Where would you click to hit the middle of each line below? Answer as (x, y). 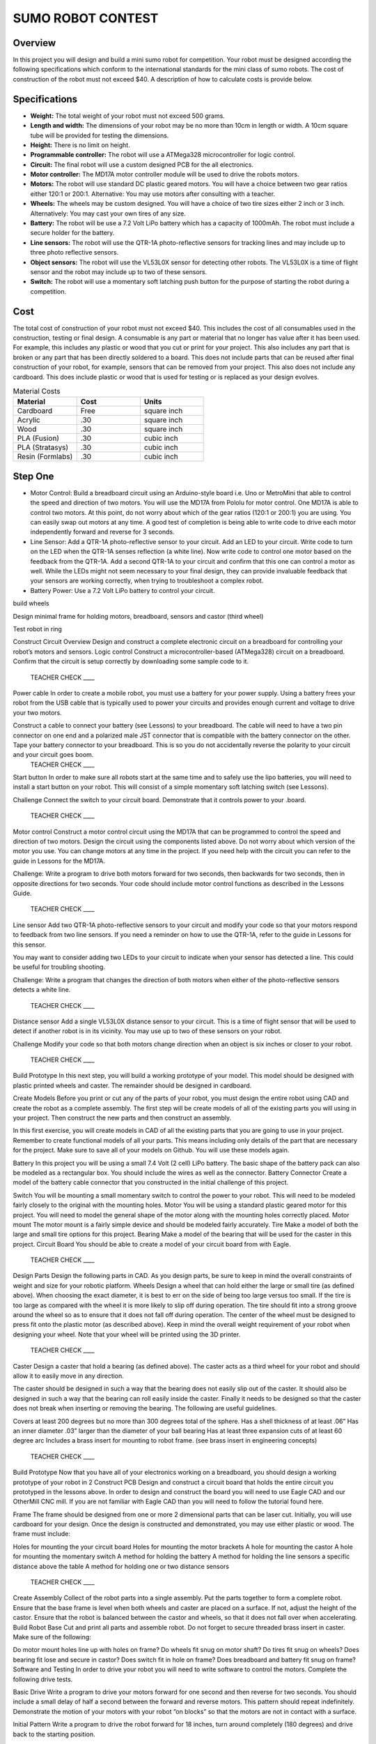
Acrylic (29, 420)
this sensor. (30, 945)
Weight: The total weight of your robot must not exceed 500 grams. (128, 116)
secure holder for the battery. (72, 233)
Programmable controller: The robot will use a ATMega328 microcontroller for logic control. (163, 155)
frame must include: (42, 1534)
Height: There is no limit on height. (80, 145)
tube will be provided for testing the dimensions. (100, 135)
